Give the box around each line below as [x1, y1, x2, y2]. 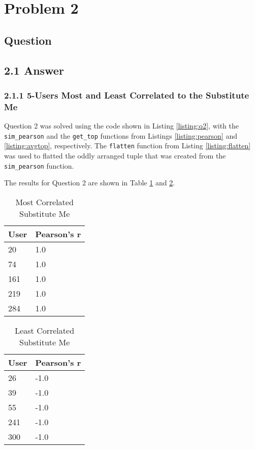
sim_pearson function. [4, 160, 74, 171]
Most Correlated [15, 196, 74, 208]
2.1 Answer [4, 62, 64, 78]
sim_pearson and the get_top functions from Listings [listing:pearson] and [4, 130, 237, 141]
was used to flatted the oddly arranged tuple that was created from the [4, 150, 226, 161]
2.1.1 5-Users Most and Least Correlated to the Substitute [4, 88, 249, 101]
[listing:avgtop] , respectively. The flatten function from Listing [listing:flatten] [4, 140, 251, 151]
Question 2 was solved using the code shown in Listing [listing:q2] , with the [4, 120, 239, 131]
